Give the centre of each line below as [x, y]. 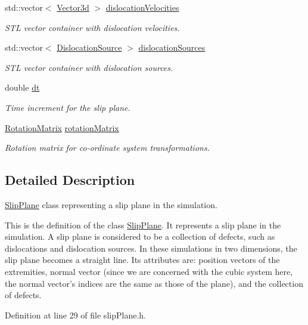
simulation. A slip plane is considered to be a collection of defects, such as [140, 236]
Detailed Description [70, 180]
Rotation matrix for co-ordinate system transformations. [107, 148]
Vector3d [73, 7]
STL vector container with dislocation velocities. [92, 27]
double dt [22, 87]
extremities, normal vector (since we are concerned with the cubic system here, [149, 271]
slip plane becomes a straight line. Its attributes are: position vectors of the [142, 260]
